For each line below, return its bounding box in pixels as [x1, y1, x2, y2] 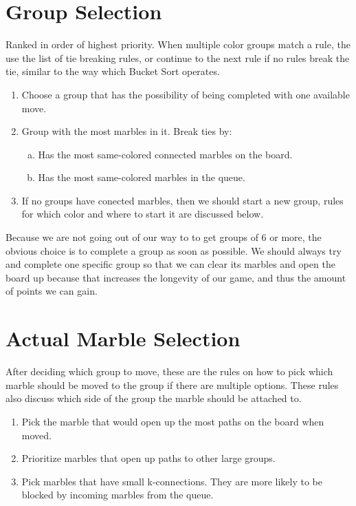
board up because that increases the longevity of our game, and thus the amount [5, 270, 346, 284]
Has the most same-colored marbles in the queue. [38, 170, 245, 185]
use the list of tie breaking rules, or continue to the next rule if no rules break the [5, 50, 350, 65]
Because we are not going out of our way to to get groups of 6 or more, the [5, 230, 322, 244]
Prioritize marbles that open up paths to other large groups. [21, 451, 276, 465]
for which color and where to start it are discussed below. [21, 207, 264, 221]
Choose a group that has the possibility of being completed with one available [21, 87, 350, 101]
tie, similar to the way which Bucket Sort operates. [5, 64, 220, 78]
